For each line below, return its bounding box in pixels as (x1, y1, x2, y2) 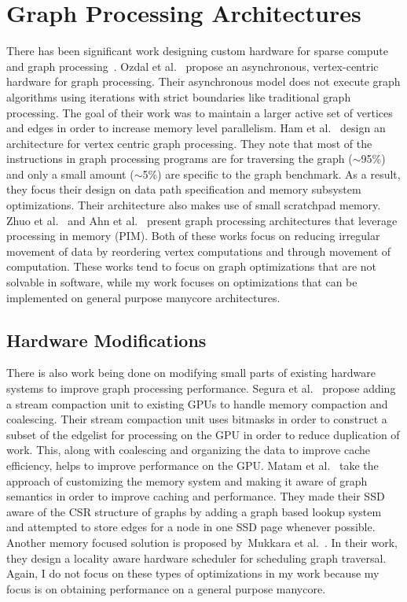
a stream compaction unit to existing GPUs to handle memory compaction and (6, 395, 388, 412)
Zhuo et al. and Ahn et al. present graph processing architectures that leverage (6, 212, 398, 228)
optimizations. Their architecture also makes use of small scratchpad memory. (6, 197, 381, 213)
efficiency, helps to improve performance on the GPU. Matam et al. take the (6, 456, 379, 473)
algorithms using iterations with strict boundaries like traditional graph (6, 88, 351, 105)
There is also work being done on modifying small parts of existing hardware (6, 364, 376, 381)
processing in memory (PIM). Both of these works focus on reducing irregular (6, 227, 380, 244)
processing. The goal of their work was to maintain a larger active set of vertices (6, 104, 393, 120)
